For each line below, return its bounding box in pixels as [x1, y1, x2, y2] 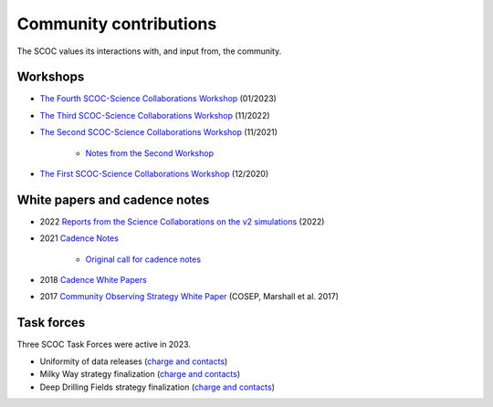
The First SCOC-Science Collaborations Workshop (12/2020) [39, 169, 269, 180]
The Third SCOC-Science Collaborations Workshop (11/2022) [39, 110, 270, 120]
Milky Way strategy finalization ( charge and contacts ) [39, 369, 241, 380]
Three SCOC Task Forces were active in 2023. [16, 339, 192, 350]
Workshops [16, 69, 85, 85]
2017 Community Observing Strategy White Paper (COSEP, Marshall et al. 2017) [39, 291, 340, 302]
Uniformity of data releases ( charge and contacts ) [39, 356, 228, 367]
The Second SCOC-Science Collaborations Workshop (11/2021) [39, 127, 278, 138]
